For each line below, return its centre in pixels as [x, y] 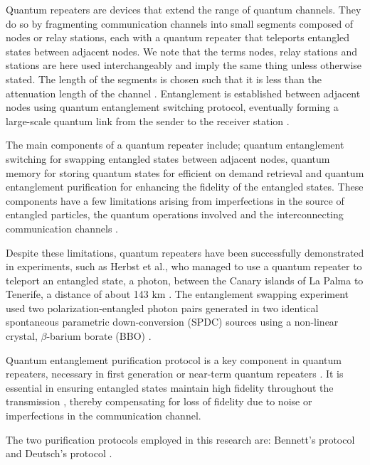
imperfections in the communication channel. [104, 416]
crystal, [22, 336]
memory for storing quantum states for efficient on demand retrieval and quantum [185, 172]
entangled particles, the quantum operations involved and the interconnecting [175, 214]
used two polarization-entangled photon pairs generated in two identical [162, 308]
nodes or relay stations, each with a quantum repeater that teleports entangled [178, 37]
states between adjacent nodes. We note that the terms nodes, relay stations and [182, 51]
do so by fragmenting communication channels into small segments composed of [180, 23]
